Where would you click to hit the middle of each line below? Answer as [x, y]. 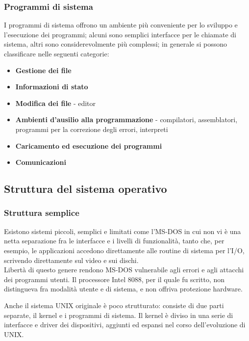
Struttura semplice [42, 213]
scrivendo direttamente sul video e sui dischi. [71, 260]
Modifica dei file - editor [56, 103]
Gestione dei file [43, 70]
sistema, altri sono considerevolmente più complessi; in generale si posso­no [115, 44]
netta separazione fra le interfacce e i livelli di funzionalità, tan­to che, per [114, 241]
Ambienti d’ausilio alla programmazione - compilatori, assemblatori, [126, 119]
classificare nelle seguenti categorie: [57, 53]
